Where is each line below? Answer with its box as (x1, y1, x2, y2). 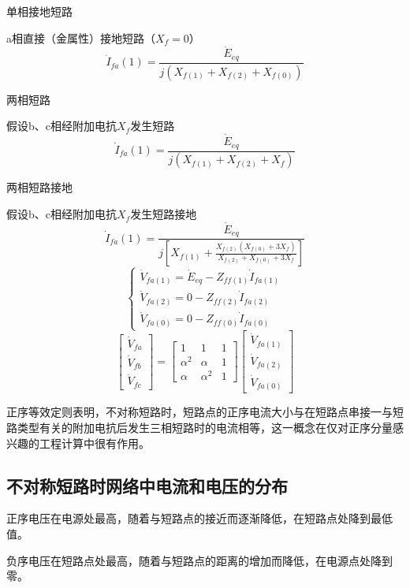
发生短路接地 (130, 206, 197, 222)
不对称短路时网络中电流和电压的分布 (6, 473, 288, 497)
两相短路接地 (6, 179, 73, 195)
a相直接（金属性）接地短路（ (6, 29, 155, 46)
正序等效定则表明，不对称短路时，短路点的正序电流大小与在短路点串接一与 (6, 404, 393, 420)
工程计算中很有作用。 (39, 434, 150, 451)
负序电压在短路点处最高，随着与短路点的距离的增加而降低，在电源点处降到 (6, 552, 393, 568)
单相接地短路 (6, 3, 73, 19)
